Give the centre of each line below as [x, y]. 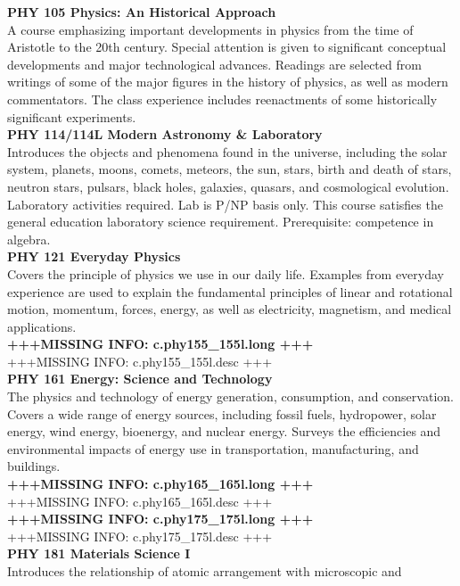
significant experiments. [72, 116]
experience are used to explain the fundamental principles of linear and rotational [230, 291]
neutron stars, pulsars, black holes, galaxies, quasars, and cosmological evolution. [228, 186]
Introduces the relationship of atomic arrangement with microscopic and [205, 571]
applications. [42, 326]
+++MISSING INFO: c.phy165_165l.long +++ [160, 484]
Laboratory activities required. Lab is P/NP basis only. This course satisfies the [225, 204]
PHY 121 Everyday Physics [94, 256]
